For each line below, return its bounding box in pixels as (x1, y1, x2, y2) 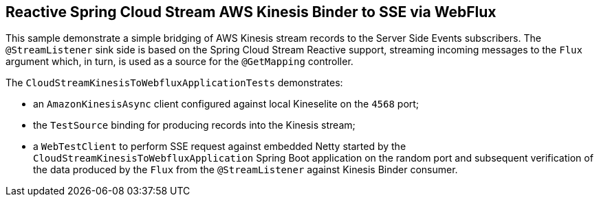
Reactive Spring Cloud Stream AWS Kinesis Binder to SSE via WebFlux (6, 3, 497, 21)
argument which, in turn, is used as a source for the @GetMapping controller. (6, 55, 353, 68)
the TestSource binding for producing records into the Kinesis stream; (33, 119, 356, 131)
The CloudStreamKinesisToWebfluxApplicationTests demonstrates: (6, 77, 343, 89)
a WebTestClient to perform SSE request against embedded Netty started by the (33, 140, 406, 153)
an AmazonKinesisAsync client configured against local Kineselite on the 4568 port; (33, 98, 420, 110)
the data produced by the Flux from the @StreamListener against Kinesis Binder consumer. (33, 164, 458, 176)
